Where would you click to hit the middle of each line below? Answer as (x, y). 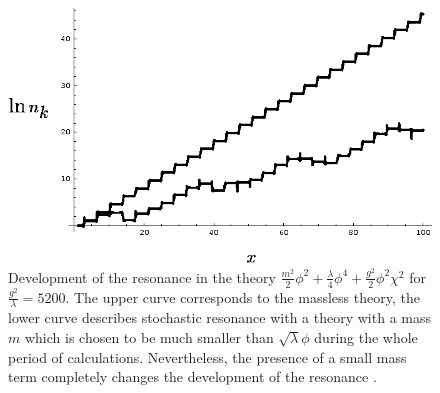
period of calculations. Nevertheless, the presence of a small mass (207, 356)
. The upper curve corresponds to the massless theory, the (242, 296)
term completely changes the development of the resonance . (192, 376)
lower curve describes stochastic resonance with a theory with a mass (219, 317)
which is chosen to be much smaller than (149, 336)
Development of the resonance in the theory (142, 276)
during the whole (366, 336)
